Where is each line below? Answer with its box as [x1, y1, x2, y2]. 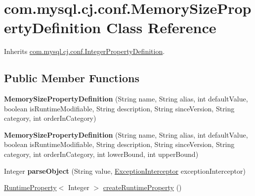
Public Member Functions [4, 70, 139, 86]
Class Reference [106, 17, 216, 38]
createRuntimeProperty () [103, 182, 182, 193]
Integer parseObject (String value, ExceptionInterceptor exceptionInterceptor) [4, 165, 246, 176]
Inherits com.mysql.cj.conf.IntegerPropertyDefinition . [4, 46, 165, 56]
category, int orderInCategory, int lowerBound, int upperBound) [4, 149, 199, 159]
